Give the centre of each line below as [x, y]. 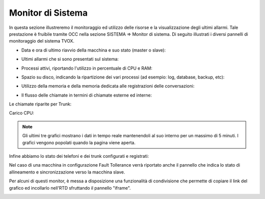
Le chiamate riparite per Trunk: [40, 104]
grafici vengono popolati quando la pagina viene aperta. [79, 143]
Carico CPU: [22, 113]
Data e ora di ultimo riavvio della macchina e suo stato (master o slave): [94, 50]
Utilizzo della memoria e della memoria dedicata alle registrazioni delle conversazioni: [108, 86]
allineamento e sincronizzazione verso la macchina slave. [67, 172]
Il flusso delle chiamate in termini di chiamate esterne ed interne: [87, 95]
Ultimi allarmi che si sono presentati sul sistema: [70, 59]
